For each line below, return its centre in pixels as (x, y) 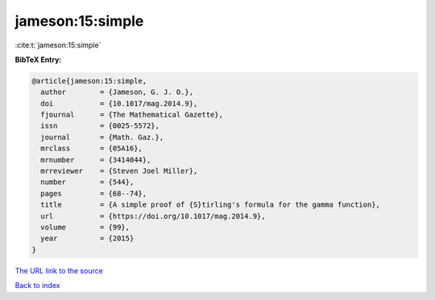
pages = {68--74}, (94, 193)
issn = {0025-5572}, (100, 126)
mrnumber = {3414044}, (96, 160)
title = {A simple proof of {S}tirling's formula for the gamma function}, (210, 205)
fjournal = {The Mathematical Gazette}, (132, 115)
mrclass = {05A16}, (91, 148)
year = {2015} (87, 238)
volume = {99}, (85, 227)
